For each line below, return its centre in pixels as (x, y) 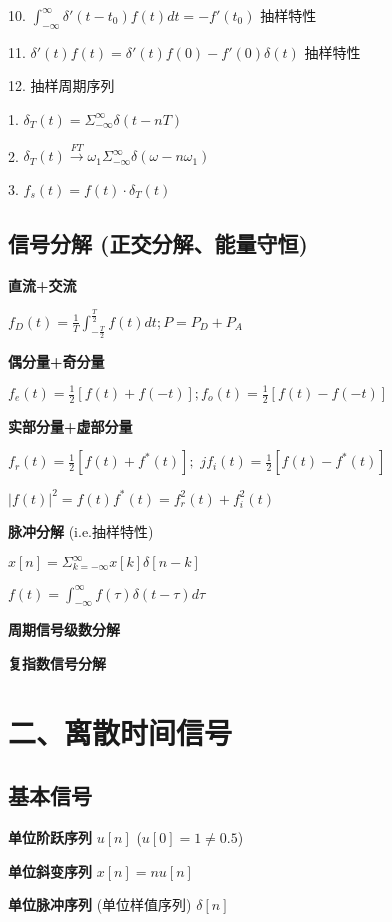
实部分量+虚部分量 (70, 425)
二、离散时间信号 (120, 731)
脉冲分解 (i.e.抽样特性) (81, 530)
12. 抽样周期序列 (61, 85)
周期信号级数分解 (64, 629)
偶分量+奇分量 (56, 360)
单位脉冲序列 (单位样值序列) (100, 904)
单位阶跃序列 (50, 837)
